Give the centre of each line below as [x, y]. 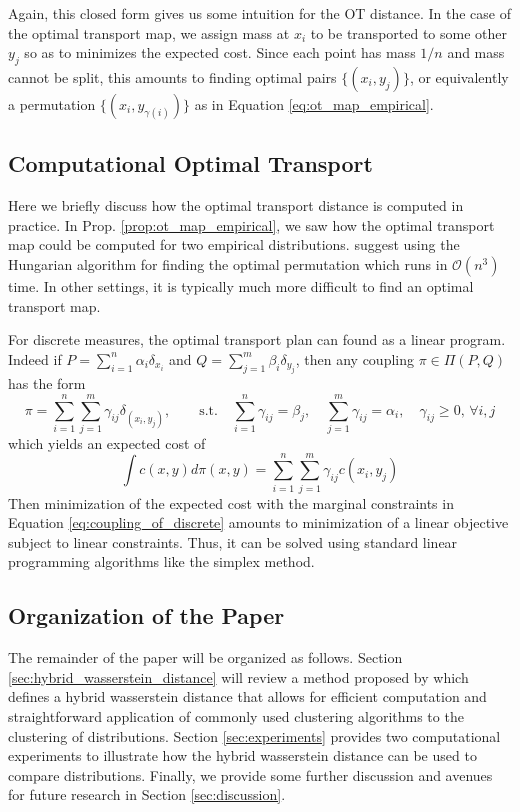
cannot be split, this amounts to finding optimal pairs [172, 76]
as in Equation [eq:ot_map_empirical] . [314, 103]
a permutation [52, 103]
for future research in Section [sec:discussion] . [147, 794]
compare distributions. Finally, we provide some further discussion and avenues [250, 774]
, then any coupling [354, 358]
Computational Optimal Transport [190, 163]
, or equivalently [459, 76]
